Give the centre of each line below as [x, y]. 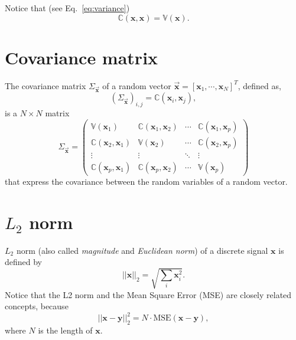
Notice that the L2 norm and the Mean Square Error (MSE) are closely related [148, 294]
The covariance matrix [45, 85]
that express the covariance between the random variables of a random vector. [146, 182]
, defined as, [259, 85]
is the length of [65, 330]
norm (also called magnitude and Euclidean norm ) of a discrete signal [142, 250]
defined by [24, 262]
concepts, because [37, 306]
